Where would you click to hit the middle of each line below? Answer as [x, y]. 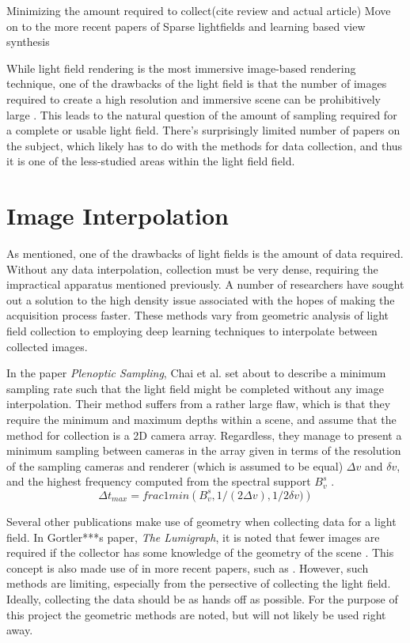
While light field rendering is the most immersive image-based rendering [181, 68]
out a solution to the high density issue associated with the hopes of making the [201, 299]
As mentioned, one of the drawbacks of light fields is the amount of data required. [205, 253]
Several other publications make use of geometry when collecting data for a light [201, 521]
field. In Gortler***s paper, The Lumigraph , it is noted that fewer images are [193, 537]
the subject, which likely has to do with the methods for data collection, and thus [205, 145]
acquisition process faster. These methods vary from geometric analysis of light [197, 315]
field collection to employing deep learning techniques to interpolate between [192, 331]
